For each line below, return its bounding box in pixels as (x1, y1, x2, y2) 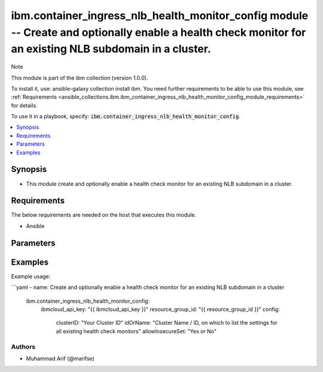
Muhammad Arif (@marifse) (26, 355, 95, 362)
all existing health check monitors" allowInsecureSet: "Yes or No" (56, 327, 217, 334)
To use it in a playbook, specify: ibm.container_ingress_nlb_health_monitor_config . (11, 113, 240, 120)
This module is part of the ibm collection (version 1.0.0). (11, 74, 148, 81)
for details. (11, 102, 38, 109)
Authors (11, 342, 36, 351)
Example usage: (11, 272, 51, 280)
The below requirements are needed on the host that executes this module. (11, 211, 197, 219)
